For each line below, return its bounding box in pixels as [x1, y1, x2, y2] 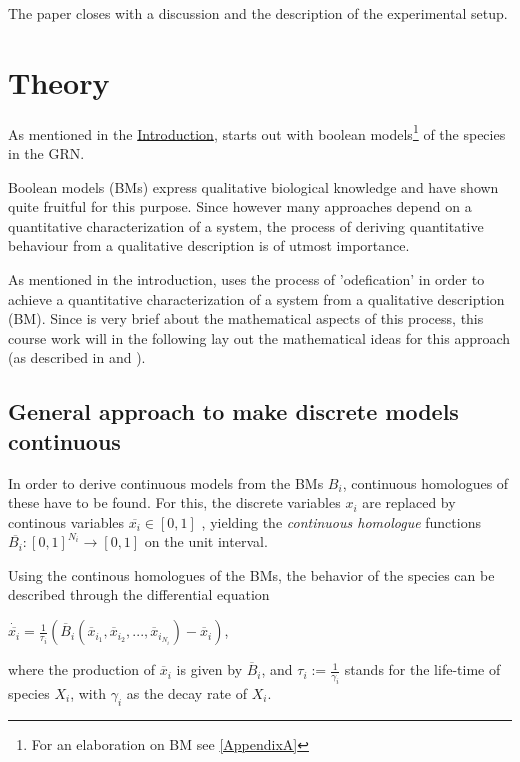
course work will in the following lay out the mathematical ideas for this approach [8, 327, 511, 348]
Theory [8, 61, 110, 102]
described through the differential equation [8, 584, 270, 605]
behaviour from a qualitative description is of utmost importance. [8, 235, 410, 256]
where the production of [8, 659, 156, 680]
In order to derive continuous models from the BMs [8, 472, 324, 493]
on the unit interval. [144, 531, 268, 552]
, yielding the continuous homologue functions [201, 511, 481, 532]
